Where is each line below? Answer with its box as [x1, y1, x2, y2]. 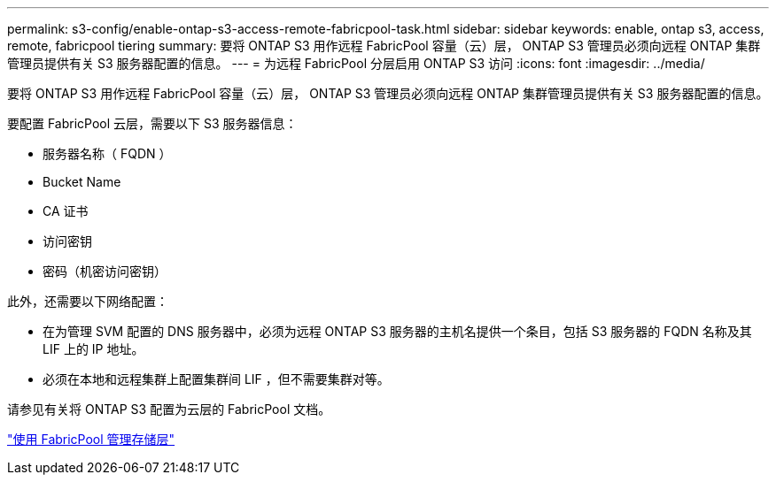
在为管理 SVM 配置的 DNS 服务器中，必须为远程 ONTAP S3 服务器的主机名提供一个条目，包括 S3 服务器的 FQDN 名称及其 [43, 324, 752, 339]
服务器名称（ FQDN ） [43, 146, 172, 161]
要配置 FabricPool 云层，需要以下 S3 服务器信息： [7, 116, 298, 131]
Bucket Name [43, 174, 121, 189]
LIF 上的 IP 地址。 [43, 341, 144, 356]
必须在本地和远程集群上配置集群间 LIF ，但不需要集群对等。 [43, 371, 390, 386]
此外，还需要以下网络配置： [7, 294, 168, 309]
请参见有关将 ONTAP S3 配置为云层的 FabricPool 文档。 [7, 402, 331, 417]
